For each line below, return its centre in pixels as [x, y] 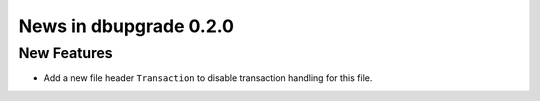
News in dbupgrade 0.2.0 [126, 26]
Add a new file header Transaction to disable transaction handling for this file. [208, 78]
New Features [66, 53]
